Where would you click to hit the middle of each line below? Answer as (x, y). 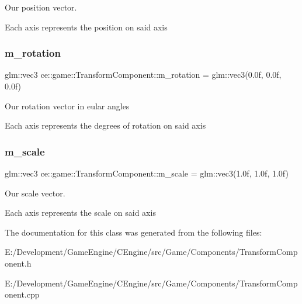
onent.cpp (22, 294)
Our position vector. (41, 7)
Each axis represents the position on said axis (86, 27)
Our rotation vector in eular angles (67, 106)
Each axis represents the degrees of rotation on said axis (105, 125)
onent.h (18, 263)
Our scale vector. (35, 193)
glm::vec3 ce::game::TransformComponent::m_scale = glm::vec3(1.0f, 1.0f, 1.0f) (147, 173)
